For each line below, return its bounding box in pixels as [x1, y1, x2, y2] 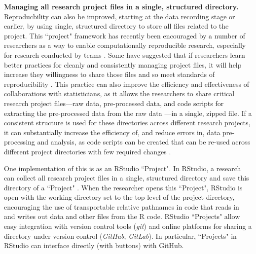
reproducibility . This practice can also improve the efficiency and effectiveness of [4, 78, 250, 89]
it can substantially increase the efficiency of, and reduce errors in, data [4, 127, 220, 137]
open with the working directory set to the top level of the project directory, [4, 192, 235, 202]
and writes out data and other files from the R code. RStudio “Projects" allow [4, 211, 240, 221]
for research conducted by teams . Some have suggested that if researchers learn [4, 49, 245, 60]
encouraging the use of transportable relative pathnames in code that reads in [4, 201, 239, 212]
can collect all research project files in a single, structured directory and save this [4, 173, 249, 183]
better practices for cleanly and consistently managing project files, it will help [4, 59, 242, 70]
